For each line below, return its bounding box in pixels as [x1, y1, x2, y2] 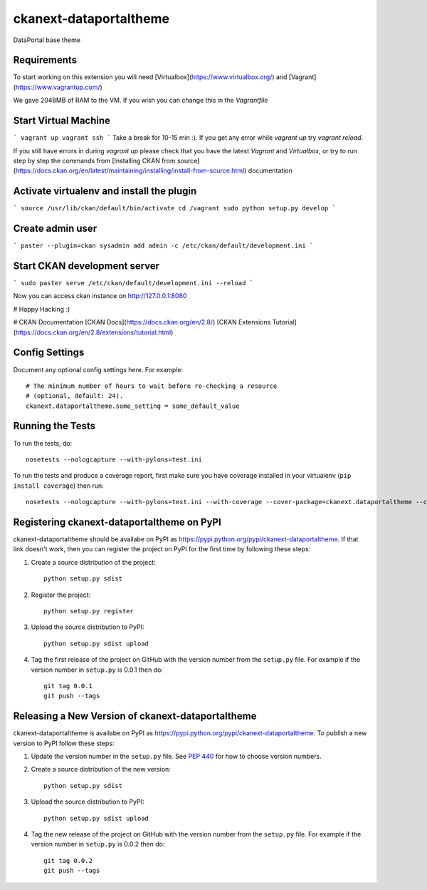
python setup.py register [43, 607, 135, 615]
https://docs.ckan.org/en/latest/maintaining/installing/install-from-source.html [15, 166, 245, 175]
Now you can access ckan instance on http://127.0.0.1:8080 [13, 292, 187, 300]
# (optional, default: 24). [26, 392, 124, 400]
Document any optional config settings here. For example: [13, 365, 184, 374]
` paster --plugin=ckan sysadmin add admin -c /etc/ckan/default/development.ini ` [13, 242, 314, 250]
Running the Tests [13, 420, 96, 432]
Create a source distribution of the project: [31, 558, 156, 566]
